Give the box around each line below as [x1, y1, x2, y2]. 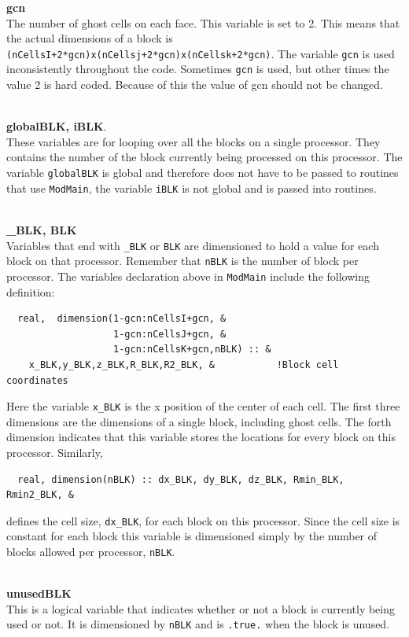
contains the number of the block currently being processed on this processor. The [6, 149, 403, 165]
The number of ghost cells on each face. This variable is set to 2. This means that [6, 14, 400, 31]
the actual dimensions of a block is [6, 30, 173, 46]
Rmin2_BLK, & [6, 489, 74, 501]
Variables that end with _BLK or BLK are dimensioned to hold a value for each [6, 237, 379, 253]
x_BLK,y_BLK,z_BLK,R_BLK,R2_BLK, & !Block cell [28, 359, 339, 370]
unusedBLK [6, 585, 72, 602]
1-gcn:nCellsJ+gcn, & [113, 328, 227, 340]
